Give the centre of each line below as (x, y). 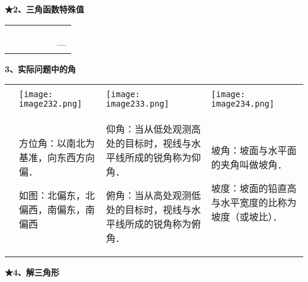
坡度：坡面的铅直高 (254, 188)
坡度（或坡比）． (247, 217)
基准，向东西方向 (57, 158)
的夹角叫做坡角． (249, 165)
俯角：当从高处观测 (149, 196)
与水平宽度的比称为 (254, 203)
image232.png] (51, 104)
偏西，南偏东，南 (57, 210)
